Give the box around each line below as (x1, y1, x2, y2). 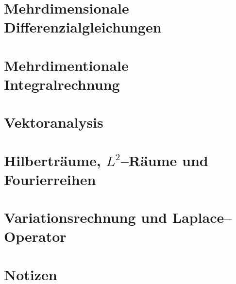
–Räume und (120, 150, 208, 170)
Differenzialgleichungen (4, 17, 162, 37)
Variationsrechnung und (4, 207, 167, 227)
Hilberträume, (4, 150, 101, 170)
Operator (4, 226, 67, 246)
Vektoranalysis (4, 112, 103, 132)
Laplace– (172, 207, 232, 227)
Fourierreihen (4, 169, 96, 189)
